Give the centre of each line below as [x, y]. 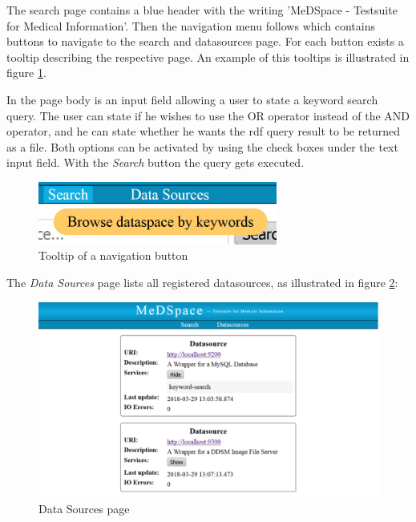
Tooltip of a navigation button [113, 255]
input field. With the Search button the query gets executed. [155, 162]
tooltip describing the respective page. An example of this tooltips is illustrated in [208, 57]
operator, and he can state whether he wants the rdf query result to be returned [203, 131]
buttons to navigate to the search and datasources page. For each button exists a [205, 41]
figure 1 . [26, 73]
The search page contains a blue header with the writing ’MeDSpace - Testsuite [202, 10]
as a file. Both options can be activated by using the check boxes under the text [202, 146]
